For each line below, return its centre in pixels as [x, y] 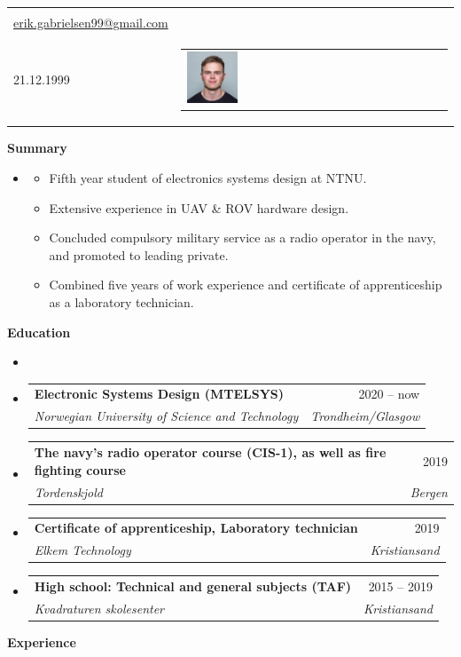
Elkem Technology [82, 550]
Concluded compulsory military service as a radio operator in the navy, [242, 237]
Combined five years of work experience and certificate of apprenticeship [246, 285]
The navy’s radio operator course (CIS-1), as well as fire [210, 452]
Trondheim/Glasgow [365, 416]
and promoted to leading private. [139, 254]
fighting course [80, 469]
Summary [37, 148]
